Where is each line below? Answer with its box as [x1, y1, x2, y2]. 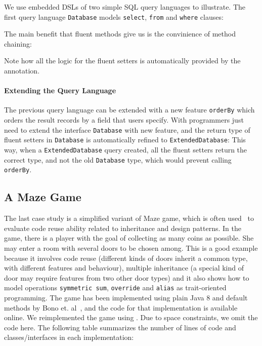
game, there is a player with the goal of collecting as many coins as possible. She [4, 233, 254, 243]
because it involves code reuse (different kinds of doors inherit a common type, [4, 252, 248, 263]
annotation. [4, 65, 40, 76]
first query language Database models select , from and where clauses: [4, 11, 224, 22]
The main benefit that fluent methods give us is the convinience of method [4, 28, 236, 39]
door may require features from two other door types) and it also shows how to [4, 272, 249, 283]
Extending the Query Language [4, 85, 116, 96]
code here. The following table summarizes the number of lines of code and [4, 322, 236, 332]
